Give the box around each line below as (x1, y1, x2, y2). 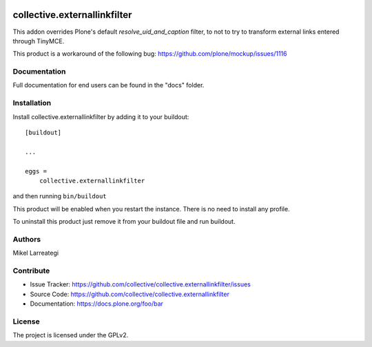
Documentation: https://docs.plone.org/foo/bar (30, 299, 163, 308)
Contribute (12, 266, 50, 275)
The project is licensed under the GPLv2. (12, 331, 129, 339)
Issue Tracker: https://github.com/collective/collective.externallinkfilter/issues (30, 280, 251, 288)
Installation (12, 98, 52, 108)
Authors (12, 234, 41, 244)
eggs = (25, 167, 48, 175)
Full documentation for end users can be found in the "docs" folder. (12, 81, 205, 90)
